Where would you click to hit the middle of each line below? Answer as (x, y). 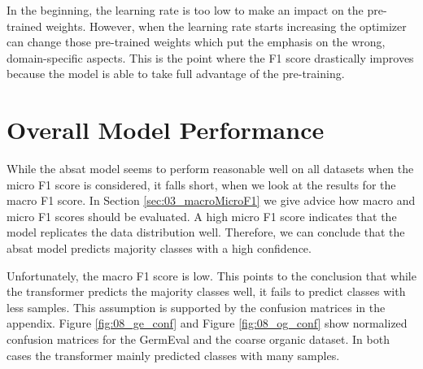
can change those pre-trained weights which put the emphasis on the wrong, (196, 42)
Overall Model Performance (166, 130)
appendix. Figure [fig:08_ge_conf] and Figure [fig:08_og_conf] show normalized (207, 323)
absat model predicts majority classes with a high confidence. (159, 248)
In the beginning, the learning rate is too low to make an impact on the (185, 10)
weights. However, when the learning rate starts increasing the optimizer (226, 26)
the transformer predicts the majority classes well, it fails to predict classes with (206, 291)
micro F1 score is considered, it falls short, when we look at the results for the (201, 184)
